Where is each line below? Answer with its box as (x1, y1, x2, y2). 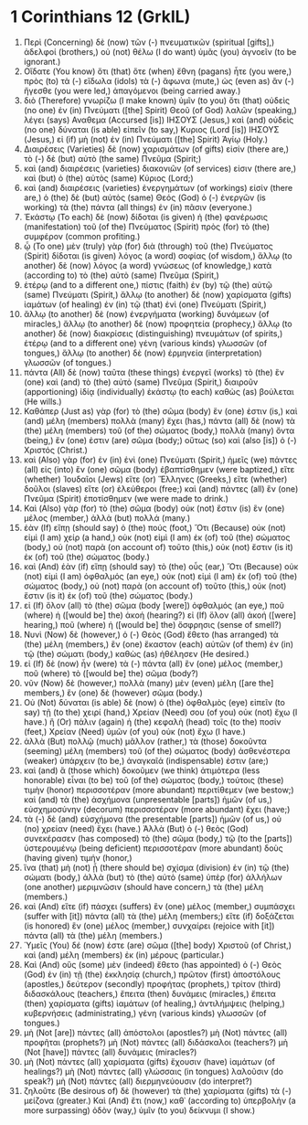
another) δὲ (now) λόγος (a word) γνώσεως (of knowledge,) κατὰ (23, 260, 272, 271)
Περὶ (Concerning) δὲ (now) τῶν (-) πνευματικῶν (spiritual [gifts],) (23, 37, 275, 48)
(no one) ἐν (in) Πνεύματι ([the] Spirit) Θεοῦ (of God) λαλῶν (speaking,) (23, 104, 298, 115)
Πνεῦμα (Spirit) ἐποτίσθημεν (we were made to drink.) (23, 493, 229, 504)
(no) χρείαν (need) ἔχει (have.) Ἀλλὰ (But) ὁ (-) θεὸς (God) (23, 823, 250, 833)
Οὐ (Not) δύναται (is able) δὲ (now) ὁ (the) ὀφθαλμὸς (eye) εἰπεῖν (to (23, 696, 286, 707)
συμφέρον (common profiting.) (23, 230, 141, 241)
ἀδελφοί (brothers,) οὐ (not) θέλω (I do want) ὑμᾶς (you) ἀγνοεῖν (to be (23, 46, 297, 57)
